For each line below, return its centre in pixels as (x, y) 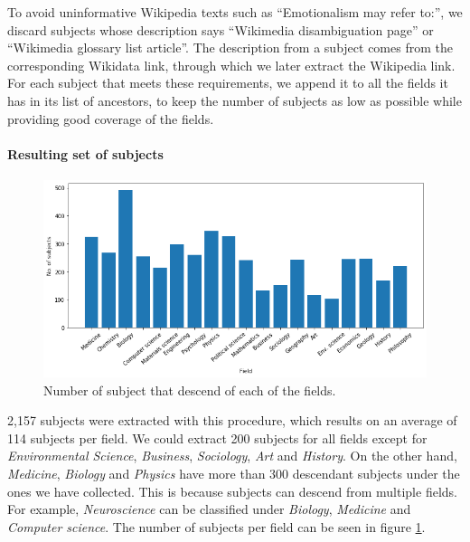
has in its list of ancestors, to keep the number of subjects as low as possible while (235, 100)
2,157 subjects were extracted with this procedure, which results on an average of (232, 420)
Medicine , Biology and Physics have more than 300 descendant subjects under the (234, 474)
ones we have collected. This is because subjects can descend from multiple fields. (232, 491)
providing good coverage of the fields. (111, 118)
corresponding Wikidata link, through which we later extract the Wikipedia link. (231, 65)
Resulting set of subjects (85, 153)
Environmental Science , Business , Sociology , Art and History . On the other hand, (232, 456)
